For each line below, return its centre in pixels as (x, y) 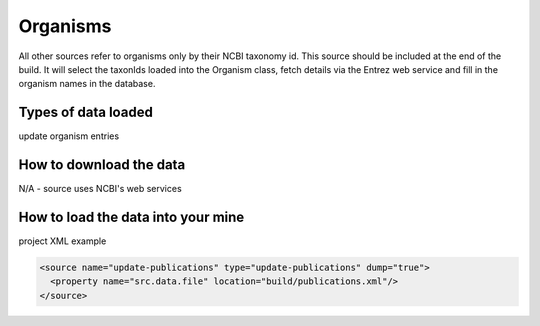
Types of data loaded (86, 112)
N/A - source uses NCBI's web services (100, 189)
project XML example (62, 241)
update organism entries (69, 136)
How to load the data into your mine (131, 216)
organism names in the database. (87, 84)
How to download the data (102, 165)
